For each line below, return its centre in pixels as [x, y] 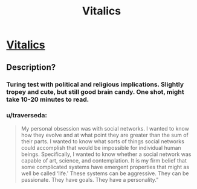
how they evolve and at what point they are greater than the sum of [105, 135]
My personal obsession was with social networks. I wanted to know [105, 128]
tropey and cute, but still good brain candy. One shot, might [95, 91]
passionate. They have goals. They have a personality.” [90, 179]
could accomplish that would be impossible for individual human [101, 147]
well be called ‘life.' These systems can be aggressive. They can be [105, 173]
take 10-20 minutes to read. [48, 99]
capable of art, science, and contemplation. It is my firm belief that [104, 160]
